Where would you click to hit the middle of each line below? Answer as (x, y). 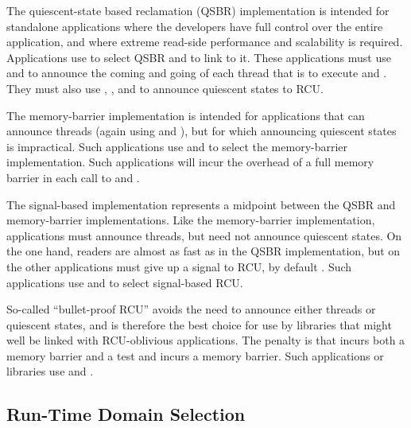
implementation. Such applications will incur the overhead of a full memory (190, 162)
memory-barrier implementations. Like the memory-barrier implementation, (191, 220)
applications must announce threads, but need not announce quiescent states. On (204, 235)
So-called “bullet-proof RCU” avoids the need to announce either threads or (191, 309)
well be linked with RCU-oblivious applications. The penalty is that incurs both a (206, 340)
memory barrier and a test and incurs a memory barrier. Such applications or (195, 355)
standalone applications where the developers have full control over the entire (195, 26)
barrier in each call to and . (73, 177)
